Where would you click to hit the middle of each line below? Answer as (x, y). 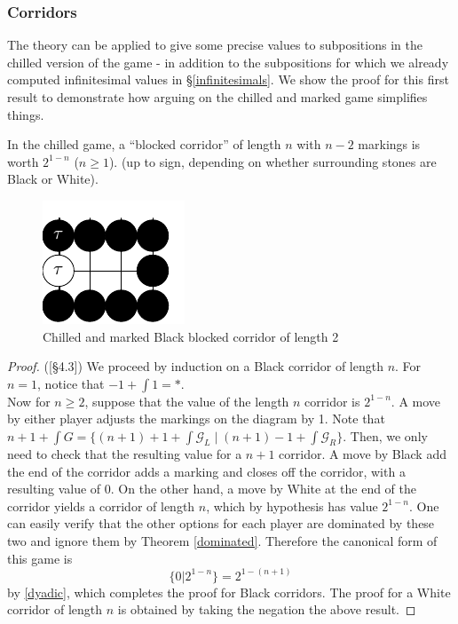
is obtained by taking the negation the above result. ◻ (267, 609)
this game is (40, 558)
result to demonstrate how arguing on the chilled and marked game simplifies (217, 97)
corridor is (332, 401)
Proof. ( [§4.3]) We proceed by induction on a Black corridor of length (195, 366)
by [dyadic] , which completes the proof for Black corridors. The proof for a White (229, 592)
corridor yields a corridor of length (101, 506)
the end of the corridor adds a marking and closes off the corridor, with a (206, 471)
